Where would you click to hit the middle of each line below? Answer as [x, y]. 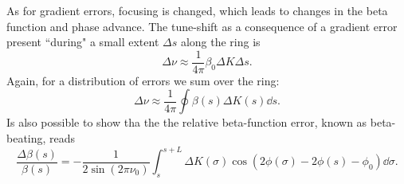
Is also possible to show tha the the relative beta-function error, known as [187, 122]
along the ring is [220, 42]
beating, [26, 138]
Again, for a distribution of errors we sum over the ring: [143, 80]
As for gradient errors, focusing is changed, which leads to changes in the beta [197, 10]
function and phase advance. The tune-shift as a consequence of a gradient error [202, 26]
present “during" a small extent [83, 42]
